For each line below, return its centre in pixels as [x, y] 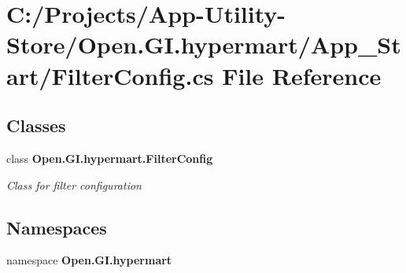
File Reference [302, 75]
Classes [36, 125]
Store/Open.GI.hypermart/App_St [204, 44]
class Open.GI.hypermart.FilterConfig [110, 158]
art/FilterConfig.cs [110, 75]
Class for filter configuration [74, 184]
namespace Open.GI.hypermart [89, 260]
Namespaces [57, 227]
